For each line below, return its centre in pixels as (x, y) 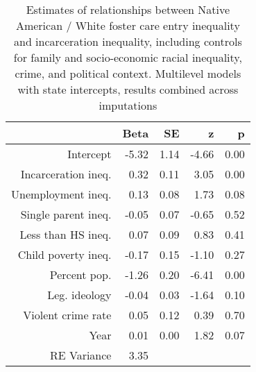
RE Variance (80, 355)
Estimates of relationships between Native (128, 9)
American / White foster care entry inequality (128, 25)
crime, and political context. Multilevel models (128, 73)
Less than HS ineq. (66, 234)
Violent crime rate (67, 315)
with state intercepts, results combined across (128, 89)
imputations (128, 105)
